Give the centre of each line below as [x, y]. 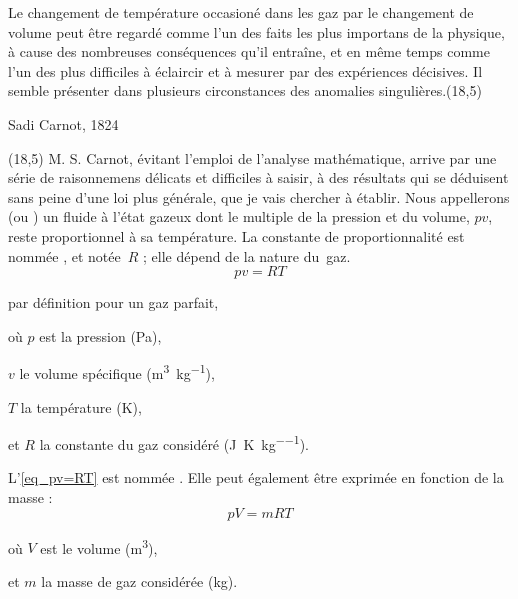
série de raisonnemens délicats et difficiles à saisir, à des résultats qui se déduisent [258, 177]
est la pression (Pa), [100, 335]
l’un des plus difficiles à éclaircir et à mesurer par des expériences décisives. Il [245, 70]
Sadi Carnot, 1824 [63, 123]
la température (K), [81, 406]
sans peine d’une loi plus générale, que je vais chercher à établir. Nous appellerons [259, 196]
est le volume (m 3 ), [99, 546]
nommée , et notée [64, 255]
